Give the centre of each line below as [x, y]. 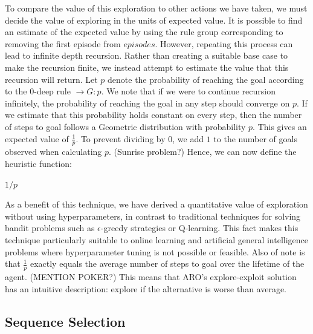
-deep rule [52, 91]
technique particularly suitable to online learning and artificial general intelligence [156, 239]
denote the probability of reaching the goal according [206, 79]
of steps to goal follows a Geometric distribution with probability [125, 126]
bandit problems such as [50, 228]
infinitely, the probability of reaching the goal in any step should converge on [147, 103]
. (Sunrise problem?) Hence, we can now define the [203, 152]
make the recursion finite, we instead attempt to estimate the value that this [147, 67]
